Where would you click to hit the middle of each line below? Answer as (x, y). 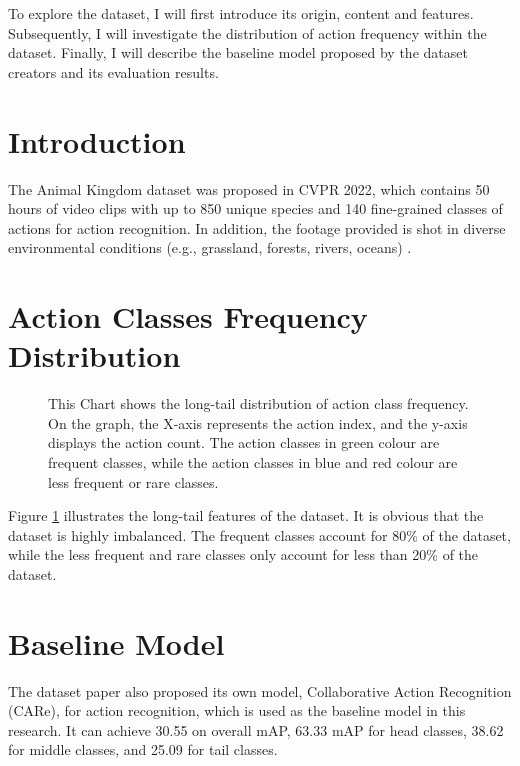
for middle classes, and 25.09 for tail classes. (143, 749)
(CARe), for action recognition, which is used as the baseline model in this (237, 710)
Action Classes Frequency (188, 316)
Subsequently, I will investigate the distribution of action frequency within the (247, 32)
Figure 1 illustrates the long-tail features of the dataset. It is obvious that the (246, 515)
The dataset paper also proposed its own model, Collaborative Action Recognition (260, 690)
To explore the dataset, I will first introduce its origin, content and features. (241, 13)
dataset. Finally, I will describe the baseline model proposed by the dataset (238, 52)
